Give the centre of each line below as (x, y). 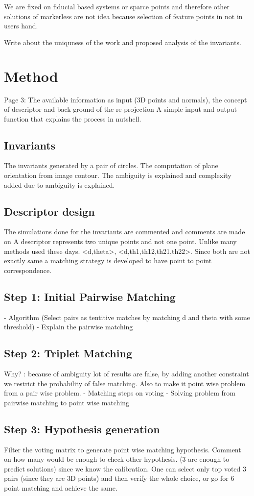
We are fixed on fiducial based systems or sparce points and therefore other (117, 6)
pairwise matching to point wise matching (67, 402)
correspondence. (28, 270)
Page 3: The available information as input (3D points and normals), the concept (126, 99)
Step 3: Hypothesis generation (82, 429)
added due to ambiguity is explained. (59, 185)
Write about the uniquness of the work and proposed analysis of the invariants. (123, 42)
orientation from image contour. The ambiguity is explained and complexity (118, 175)
